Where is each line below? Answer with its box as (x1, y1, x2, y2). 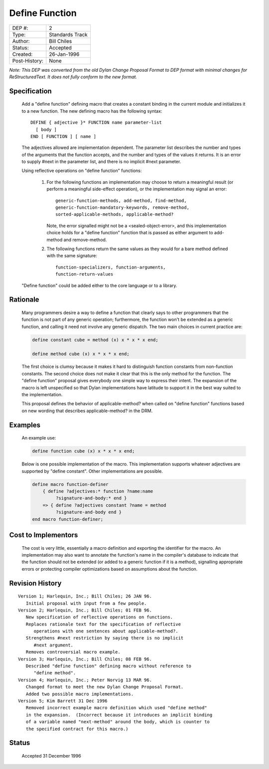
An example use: (21, 435, 56, 441)
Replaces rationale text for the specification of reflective (25, 621, 181, 627)
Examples (9, 421, 41, 429)
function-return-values (55, 272, 114, 277)
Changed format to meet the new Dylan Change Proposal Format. (25, 684, 184, 690)
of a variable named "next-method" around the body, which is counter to (25, 719, 210, 725)
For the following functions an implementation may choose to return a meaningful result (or (46, 179, 234, 185)
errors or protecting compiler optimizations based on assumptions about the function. (21, 566, 198, 572)
